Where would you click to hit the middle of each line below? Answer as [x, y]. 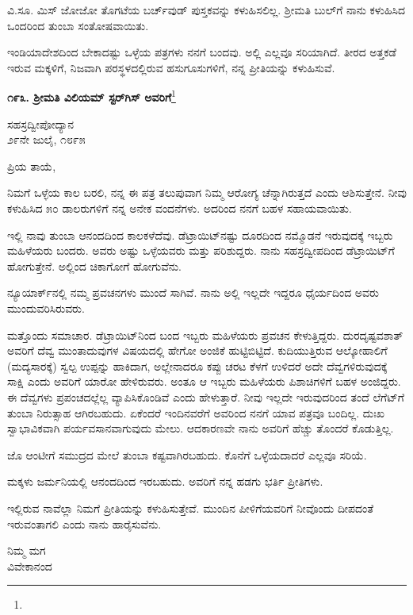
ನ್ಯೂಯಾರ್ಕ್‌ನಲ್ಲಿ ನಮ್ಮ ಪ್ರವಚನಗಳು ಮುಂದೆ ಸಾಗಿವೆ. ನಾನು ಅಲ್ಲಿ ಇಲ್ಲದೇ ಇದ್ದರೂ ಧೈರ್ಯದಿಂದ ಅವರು [193, 292]
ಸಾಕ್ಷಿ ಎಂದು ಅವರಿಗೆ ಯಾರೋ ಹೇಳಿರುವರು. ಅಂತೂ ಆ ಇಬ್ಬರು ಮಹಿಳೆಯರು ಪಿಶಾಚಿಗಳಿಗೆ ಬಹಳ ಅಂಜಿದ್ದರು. [204, 381]
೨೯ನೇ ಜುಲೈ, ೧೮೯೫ [46, 139]
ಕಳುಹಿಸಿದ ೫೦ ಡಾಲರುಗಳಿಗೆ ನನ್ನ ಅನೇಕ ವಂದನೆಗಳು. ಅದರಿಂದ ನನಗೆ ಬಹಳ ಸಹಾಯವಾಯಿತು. [180, 208]
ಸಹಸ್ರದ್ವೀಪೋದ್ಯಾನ [41, 123]
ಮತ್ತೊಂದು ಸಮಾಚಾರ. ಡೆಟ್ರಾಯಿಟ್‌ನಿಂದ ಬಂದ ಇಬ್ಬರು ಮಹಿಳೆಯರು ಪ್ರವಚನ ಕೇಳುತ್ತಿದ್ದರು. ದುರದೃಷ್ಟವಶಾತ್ [205, 334]
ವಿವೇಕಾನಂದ [30, 565]
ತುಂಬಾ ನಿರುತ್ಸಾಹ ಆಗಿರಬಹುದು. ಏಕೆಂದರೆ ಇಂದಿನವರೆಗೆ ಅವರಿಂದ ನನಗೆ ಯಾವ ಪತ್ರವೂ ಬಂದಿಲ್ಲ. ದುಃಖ [196, 412]
